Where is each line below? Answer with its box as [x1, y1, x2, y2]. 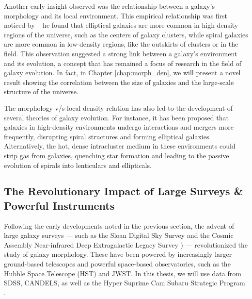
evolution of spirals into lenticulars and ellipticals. [4, 160, 152, 170]
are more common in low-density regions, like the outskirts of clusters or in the [4, 39, 238, 49]
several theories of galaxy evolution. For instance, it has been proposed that [4, 112, 229, 122]
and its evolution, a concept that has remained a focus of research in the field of [4, 58, 242, 68]
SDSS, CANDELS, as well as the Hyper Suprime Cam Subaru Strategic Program [4, 278, 245, 288]
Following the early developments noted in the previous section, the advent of [4, 220, 234, 231]
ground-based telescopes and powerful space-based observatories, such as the [4, 259, 231, 269]
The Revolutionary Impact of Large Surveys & [4, 183, 243, 199]
